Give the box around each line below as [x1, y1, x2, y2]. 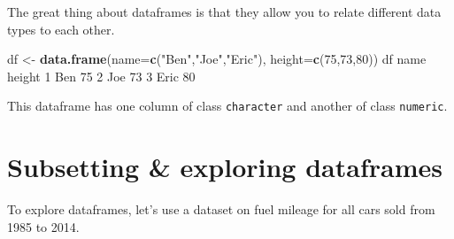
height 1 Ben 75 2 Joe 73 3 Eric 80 [7, 66, 196, 85]
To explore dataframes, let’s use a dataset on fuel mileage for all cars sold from [7, 200, 435, 219]
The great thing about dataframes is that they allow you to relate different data [7, 3, 442, 20]
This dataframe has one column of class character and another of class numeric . [7, 96, 448, 115]
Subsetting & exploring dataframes [7, 149, 442, 185]
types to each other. [7, 19, 115, 38]
